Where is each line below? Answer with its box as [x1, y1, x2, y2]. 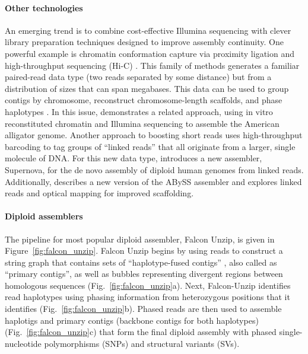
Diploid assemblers [5, 210, 83, 222]
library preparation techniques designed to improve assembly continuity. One [5, 36, 284, 48]
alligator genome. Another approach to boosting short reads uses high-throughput [5, 129, 303, 141]
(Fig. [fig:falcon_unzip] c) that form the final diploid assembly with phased [5, 326, 277, 338]
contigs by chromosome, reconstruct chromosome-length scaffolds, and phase [5, 94, 282, 106]
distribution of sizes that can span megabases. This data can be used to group [5, 82, 289, 94]
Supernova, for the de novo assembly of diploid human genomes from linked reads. [5, 163, 304, 176]
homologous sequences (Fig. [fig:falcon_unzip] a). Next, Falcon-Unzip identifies [5, 279, 291, 291]
